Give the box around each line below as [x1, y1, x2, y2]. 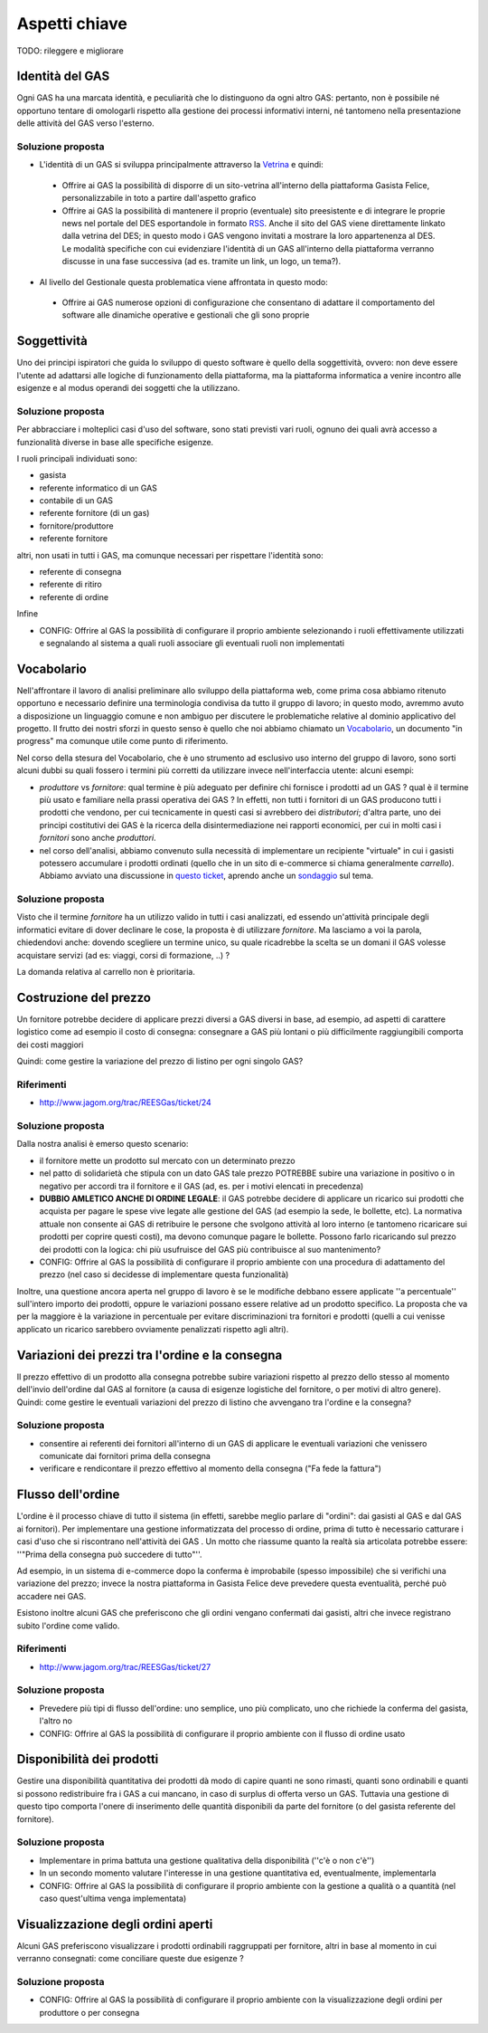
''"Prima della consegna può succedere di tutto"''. [16, 1549, 202, 1560]
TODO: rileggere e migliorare [16, 45, 124, 56]
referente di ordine [39, 591, 108, 602]
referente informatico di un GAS [39, 482, 158, 493]
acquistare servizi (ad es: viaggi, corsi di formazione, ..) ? [16, 950, 230, 960]
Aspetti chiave [16, 14, 128, 33]
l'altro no [39, 1715, 72, 1726]
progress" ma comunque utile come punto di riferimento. [16, 736, 229, 747]
